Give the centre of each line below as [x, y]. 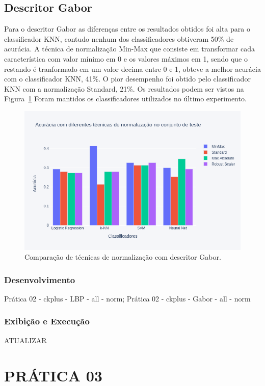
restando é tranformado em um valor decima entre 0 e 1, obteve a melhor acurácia [132, 68]
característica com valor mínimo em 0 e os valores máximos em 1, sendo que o [126, 58]
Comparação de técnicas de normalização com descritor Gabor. [123, 257]
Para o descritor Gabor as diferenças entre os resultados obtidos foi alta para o [127, 29]
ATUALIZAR [25, 340]
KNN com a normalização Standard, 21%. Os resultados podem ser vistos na [124, 88]
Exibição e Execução [47, 321]
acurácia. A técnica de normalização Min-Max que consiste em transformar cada [129, 49]
